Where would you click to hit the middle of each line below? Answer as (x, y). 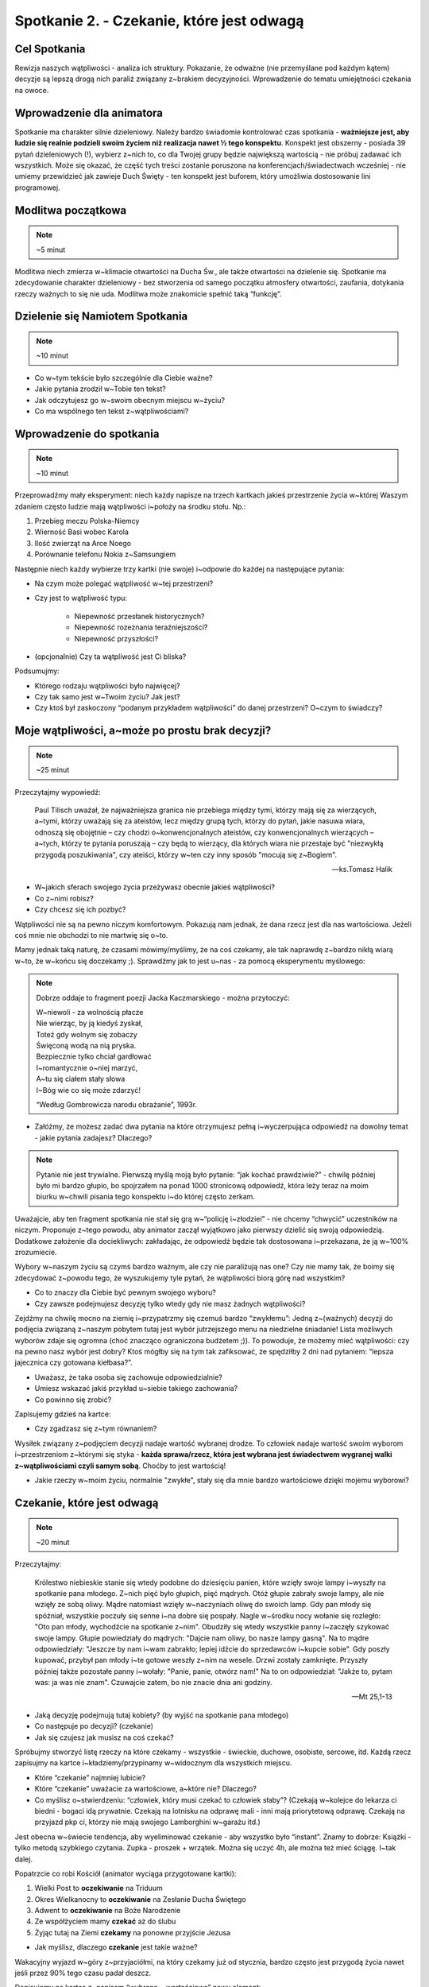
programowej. (37, 188)
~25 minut (53, 770)
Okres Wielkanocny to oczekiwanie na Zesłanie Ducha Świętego (140, 1899)
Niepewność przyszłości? (116, 638)
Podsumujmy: (37, 671)
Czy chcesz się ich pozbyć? (80, 909)
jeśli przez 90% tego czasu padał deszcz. (83, 1973)
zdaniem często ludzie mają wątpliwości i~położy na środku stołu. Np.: (130, 506)
